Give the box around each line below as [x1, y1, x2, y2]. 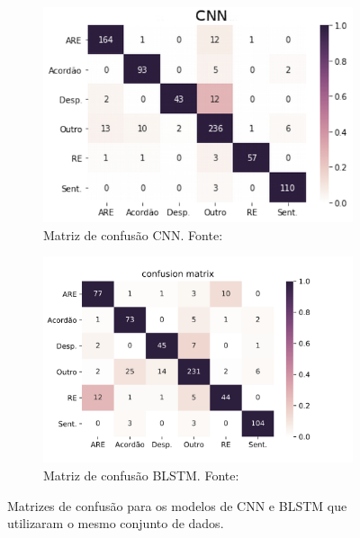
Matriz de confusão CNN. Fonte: [43, 225, 223, 244]
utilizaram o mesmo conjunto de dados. [7, 514, 224, 533]
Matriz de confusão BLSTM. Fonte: [43, 465, 239, 484]
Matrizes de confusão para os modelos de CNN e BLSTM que [7, 496, 347, 515]
